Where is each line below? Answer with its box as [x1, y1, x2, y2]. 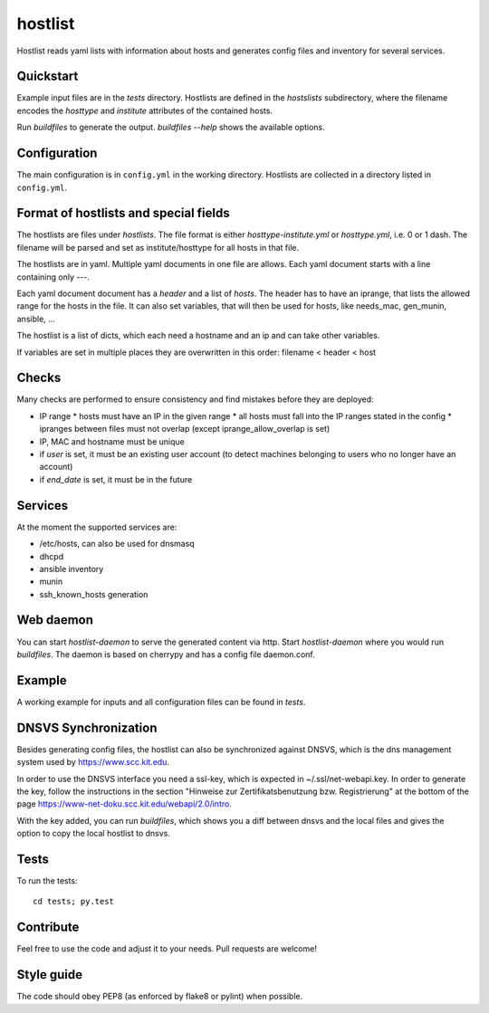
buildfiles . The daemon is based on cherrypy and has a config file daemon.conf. [16, 648, 316, 660]
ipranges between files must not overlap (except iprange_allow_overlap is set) [39, 424, 331, 435]
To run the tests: [16, 875, 78, 886]
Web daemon [16, 612, 94, 628]
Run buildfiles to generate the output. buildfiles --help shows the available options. [16, 122, 325, 133]
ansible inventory [39, 563, 104, 574]
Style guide [16, 967, 83, 982]
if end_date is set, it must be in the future [39, 473, 193, 484]
